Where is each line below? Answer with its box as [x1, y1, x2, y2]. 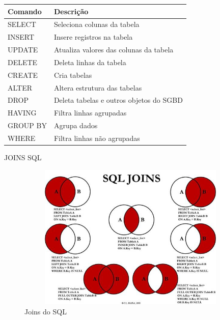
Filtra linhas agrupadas [53, 107, 127, 118]
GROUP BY [8, 120, 47, 131]
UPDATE [8, 44, 38, 55]
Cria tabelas [53, 69, 92, 80]
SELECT [8, 19, 36, 30]
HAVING [8, 107, 37, 118]
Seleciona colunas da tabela [53, 19, 140, 30]
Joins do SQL [24, 306, 67, 316]
